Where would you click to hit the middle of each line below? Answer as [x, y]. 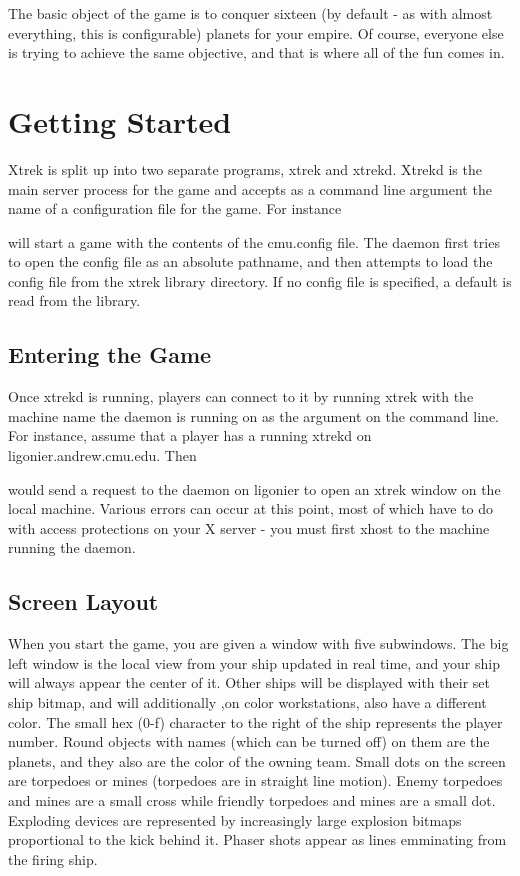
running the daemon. [72, 547]
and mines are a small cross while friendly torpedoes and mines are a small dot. [252, 799]
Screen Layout [83, 601]
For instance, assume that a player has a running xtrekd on [190, 435]
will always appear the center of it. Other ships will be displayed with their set [249, 682]
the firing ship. [53, 858]
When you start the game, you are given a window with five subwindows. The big [258, 643]
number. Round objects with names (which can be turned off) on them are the [249, 741]
